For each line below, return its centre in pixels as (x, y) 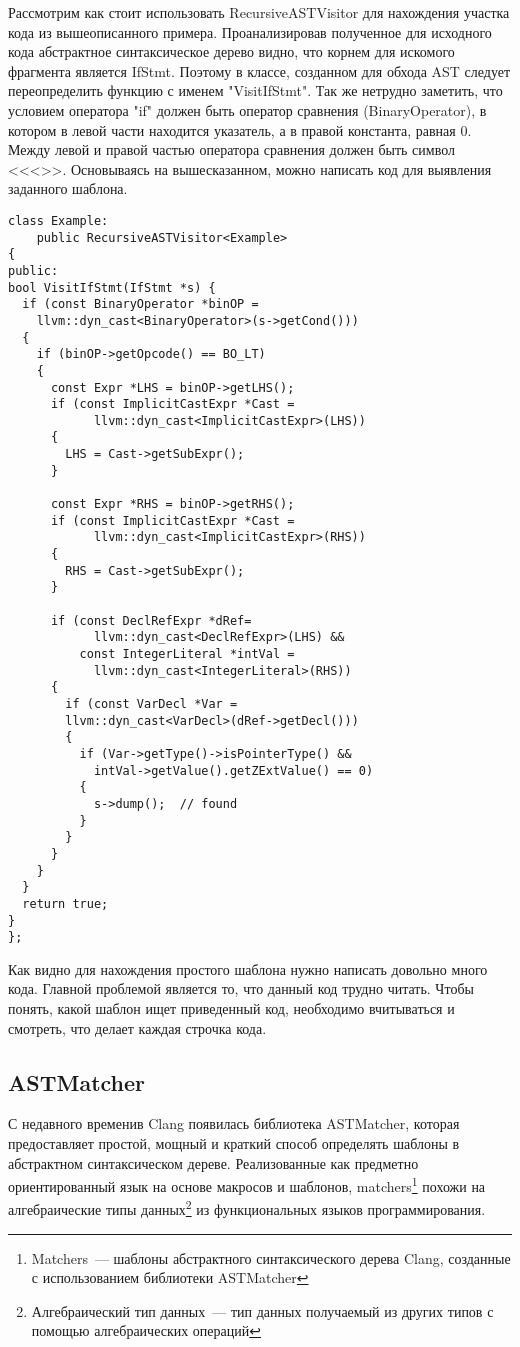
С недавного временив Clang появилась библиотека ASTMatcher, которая (234, 1123)
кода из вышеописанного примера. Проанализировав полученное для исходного (250, 31)
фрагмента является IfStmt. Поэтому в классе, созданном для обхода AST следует (259, 70)
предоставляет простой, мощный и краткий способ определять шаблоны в (234, 1142)
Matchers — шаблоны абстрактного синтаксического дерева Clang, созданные (271, 1257)
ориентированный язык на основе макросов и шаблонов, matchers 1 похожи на (247, 1184)
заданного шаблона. (68, 188)
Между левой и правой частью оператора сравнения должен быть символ (231, 149)
